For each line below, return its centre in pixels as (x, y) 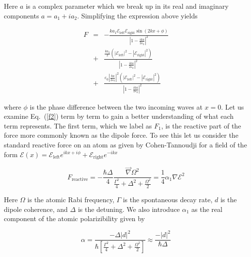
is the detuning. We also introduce (129, 209)
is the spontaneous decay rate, (168, 199)
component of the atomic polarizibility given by (74, 218)
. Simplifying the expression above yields (137, 15)
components (22, 15)
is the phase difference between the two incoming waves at (116, 106)
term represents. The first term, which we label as (78, 125)
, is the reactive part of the (201, 125)
